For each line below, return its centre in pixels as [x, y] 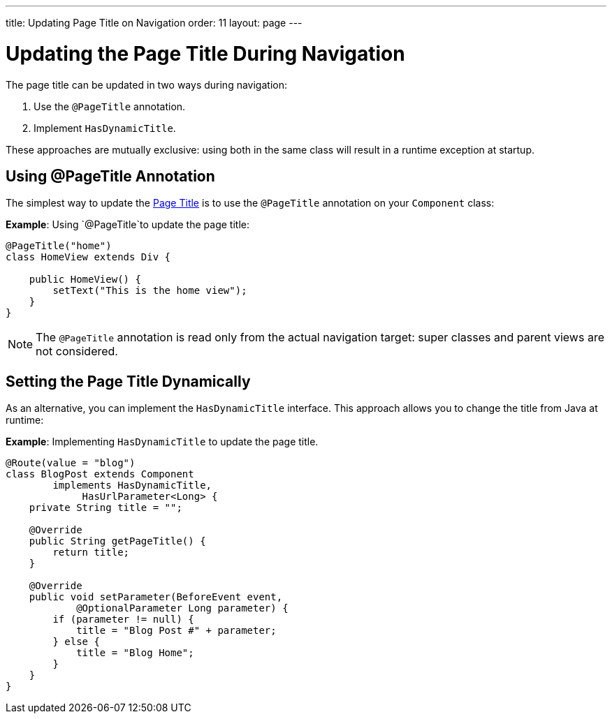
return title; [91, 553]
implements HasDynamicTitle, [132, 485]
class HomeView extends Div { [88, 257]
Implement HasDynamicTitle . [105, 128]
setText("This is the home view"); [150, 291]
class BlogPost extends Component [100, 474]
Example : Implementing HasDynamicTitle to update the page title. [162, 442]
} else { [76, 642]
